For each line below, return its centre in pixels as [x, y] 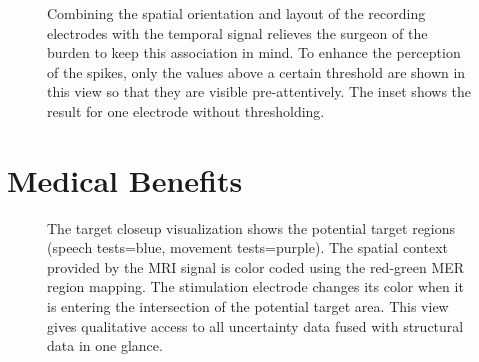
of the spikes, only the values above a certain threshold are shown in [256, 71]
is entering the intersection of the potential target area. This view [248, 306]
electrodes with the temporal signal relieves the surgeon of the [237, 32]
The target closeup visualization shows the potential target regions [251, 227]
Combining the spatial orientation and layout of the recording [236, 13]
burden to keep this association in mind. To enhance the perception [254, 52]
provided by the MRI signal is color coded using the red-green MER [256, 266]
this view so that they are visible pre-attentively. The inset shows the [259, 91]
